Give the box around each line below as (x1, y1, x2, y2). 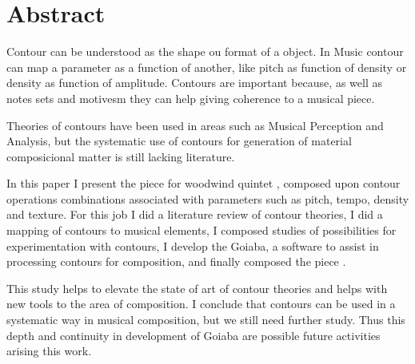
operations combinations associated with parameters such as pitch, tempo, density (6, 190, 409, 207)
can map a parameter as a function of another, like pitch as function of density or (6, 58, 407, 75)
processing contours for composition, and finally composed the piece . (6, 253, 346, 270)
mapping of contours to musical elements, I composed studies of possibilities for (6, 222, 397, 239)
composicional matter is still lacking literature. (6, 148, 235, 164)
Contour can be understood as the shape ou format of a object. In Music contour (6, 43, 404, 60)
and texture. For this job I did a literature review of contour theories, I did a (6, 206, 383, 223)
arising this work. (6, 342, 92, 359)
